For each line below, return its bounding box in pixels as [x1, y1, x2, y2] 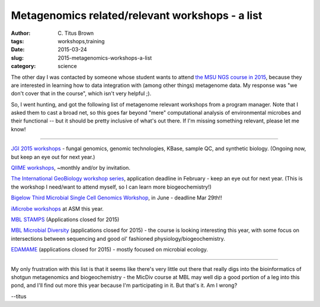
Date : [11, 46, 25, 53]
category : [11, 63, 36, 70]
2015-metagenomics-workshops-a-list [57, 54, 152, 62]
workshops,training [57, 37, 105, 44]
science [57, 63, 77, 70]
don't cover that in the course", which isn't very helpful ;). [11, 90, 152, 97]
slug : [11, 54, 24, 62]
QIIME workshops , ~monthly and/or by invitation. [11, 164, 130, 172]
